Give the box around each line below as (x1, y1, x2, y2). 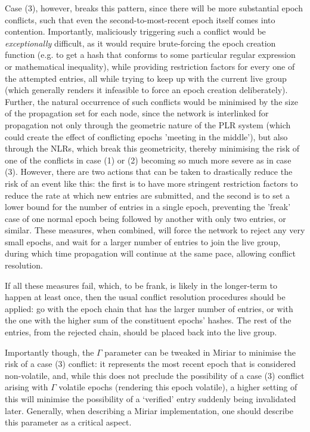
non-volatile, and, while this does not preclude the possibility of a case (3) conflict (5, 369, 305, 381)
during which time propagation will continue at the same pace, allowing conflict (5, 247, 296, 260)
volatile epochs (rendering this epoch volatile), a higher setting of (58, 381, 297, 393)
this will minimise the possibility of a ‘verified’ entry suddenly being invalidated (5, 393, 296, 405)
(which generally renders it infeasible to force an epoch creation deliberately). (5, 84, 288, 96)
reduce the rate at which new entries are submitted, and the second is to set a (5, 189, 290, 201)
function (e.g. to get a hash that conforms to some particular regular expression (5, 48, 296, 61)
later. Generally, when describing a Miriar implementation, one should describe (5, 404, 293, 416)
